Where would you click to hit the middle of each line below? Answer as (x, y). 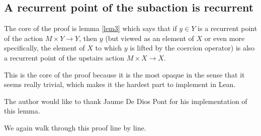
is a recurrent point (228, 28)
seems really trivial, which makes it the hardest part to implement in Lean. (120, 84)
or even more (225, 38)
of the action (24, 38)
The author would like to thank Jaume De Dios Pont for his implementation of (126, 101)
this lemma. (22, 111)
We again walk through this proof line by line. (75, 127)
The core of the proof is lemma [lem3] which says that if (91, 28)
